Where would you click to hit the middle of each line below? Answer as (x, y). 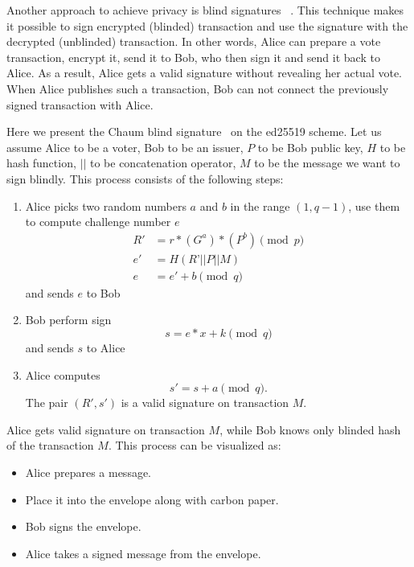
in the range (260, 205)
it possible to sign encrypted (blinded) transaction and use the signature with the (207, 25)
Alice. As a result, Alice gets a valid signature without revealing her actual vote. (204, 73)
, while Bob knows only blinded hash (310, 429)
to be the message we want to (327, 163)
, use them (374, 205)
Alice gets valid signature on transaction (106, 429)
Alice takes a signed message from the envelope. (143, 553)
